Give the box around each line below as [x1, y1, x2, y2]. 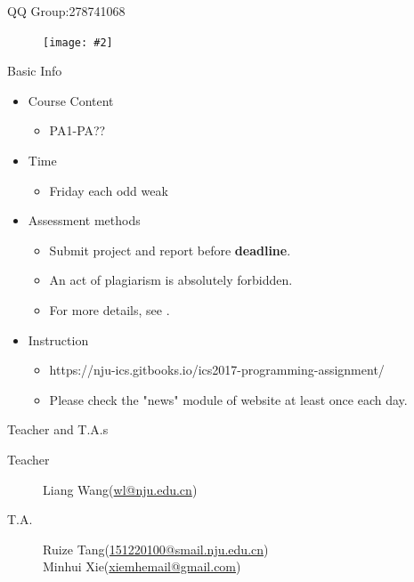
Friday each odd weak [49, 181, 168, 199]
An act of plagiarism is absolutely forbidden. [49, 271, 293, 289]
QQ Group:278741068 [7, 2, 126, 20]
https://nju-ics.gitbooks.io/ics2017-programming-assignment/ [49, 360, 385, 379]
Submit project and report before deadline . [49, 240, 291, 259]
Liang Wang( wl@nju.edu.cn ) [43, 480, 198, 498]
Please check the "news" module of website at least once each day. [49, 390, 408, 408]
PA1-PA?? [49, 121, 106, 140]
